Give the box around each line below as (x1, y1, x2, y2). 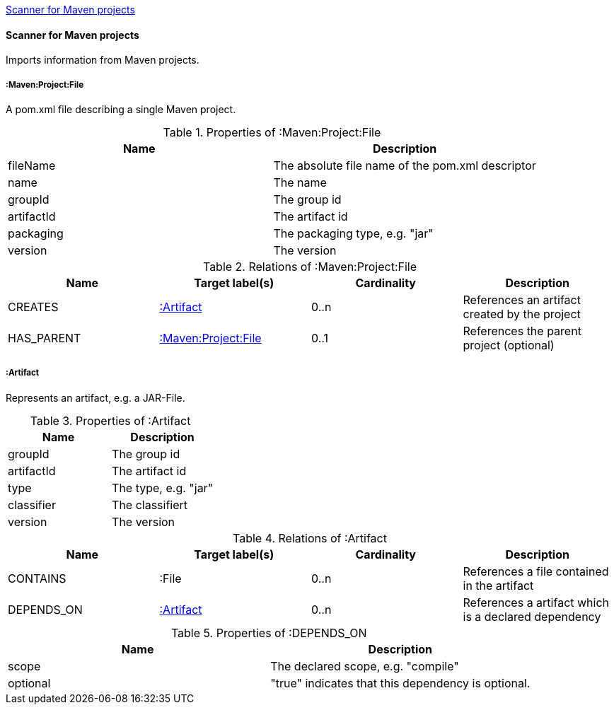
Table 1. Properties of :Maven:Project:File (163, 125, 381, 139)
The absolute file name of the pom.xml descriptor (273, 158, 536, 173)
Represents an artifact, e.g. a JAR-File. (6, 391, 185, 404)
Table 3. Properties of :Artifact (30, 413, 191, 428)
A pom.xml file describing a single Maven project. (6, 103, 236, 115)
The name (273, 175, 327, 190)
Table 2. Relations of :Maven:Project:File (202, 260, 417, 274)
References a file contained (463, 564, 609, 578)
